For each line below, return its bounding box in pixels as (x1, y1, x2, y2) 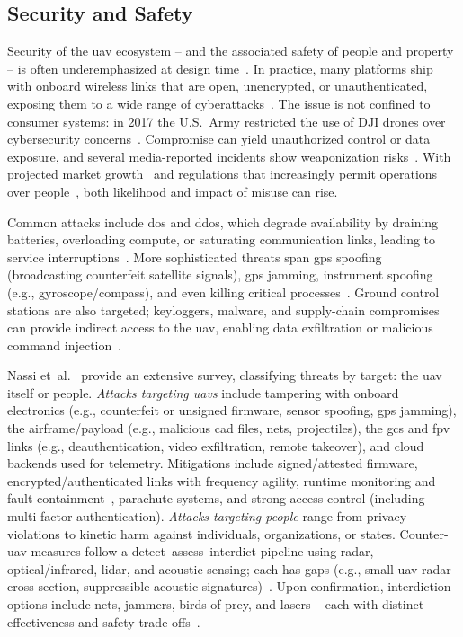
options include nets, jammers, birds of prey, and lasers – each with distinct (7, 595, 424, 614)
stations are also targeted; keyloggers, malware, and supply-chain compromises (7, 300, 440, 319)
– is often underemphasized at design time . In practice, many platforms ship (7, 58, 433, 77)
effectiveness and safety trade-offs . (7, 612, 200, 631)
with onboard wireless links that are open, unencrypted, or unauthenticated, (7, 76, 428, 95)
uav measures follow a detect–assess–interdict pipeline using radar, (7, 542, 374, 561)
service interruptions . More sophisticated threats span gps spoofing (7, 247, 382, 266)
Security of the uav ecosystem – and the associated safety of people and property (7, 41, 454, 60)
